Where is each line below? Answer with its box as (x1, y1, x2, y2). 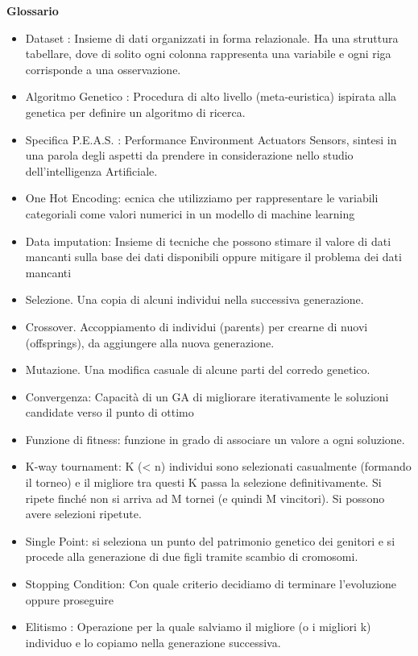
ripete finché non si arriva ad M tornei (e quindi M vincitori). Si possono (25, 489, 385, 506)
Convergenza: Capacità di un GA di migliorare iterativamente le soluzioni (25, 388, 389, 405)
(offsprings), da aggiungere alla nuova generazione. (25, 334, 275, 351)
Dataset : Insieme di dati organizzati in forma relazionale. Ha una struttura (25, 29, 399, 46)
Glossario (6, 2, 59, 19)
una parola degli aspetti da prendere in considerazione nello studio (25, 147, 354, 164)
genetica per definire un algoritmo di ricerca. (25, 103, 246, 120)
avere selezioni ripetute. (25, 505, 142, 522)
